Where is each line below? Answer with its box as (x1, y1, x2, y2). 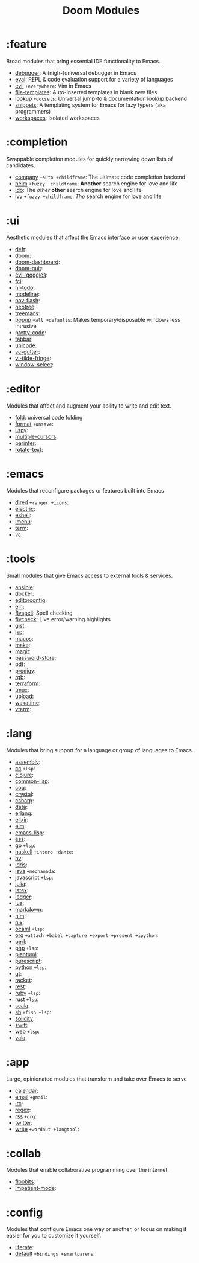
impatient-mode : (14, 1185, 57, 1192)
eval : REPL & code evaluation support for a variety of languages (14, 75, 173, 83)
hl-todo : (14, 284, 35, 291)
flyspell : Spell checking (14, 609, 73, 616)
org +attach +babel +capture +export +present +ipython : (14, 931, 159, 939)
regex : (14, 1106, 31, 1113)
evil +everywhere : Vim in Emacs (14, 82, 91, 89)
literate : (14, 1244, 34, 1251)
